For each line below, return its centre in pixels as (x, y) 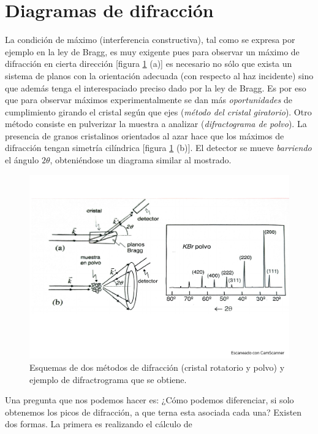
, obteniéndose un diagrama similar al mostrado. (141, 160)
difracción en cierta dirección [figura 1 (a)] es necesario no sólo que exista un (149, 64)
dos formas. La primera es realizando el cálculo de (99, 424)
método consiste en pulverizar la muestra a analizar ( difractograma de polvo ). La (156, 124)
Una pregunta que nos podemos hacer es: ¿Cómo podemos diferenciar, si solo (150, 400)
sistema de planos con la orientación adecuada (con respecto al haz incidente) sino (159, 75)
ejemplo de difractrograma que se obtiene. (108, 379)
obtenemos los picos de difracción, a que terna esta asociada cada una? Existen (153, 412)
